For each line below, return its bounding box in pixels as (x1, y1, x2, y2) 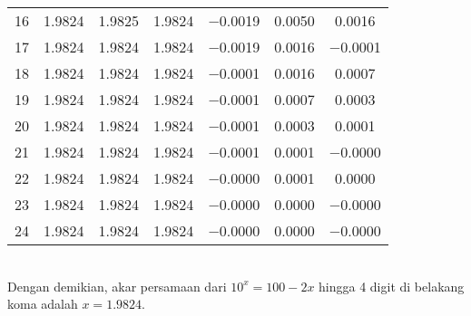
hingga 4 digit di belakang (319, 276, 465, 295)
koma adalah (7, 294, 78, 313)
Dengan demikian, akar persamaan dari (7, 276, 227, 295)
